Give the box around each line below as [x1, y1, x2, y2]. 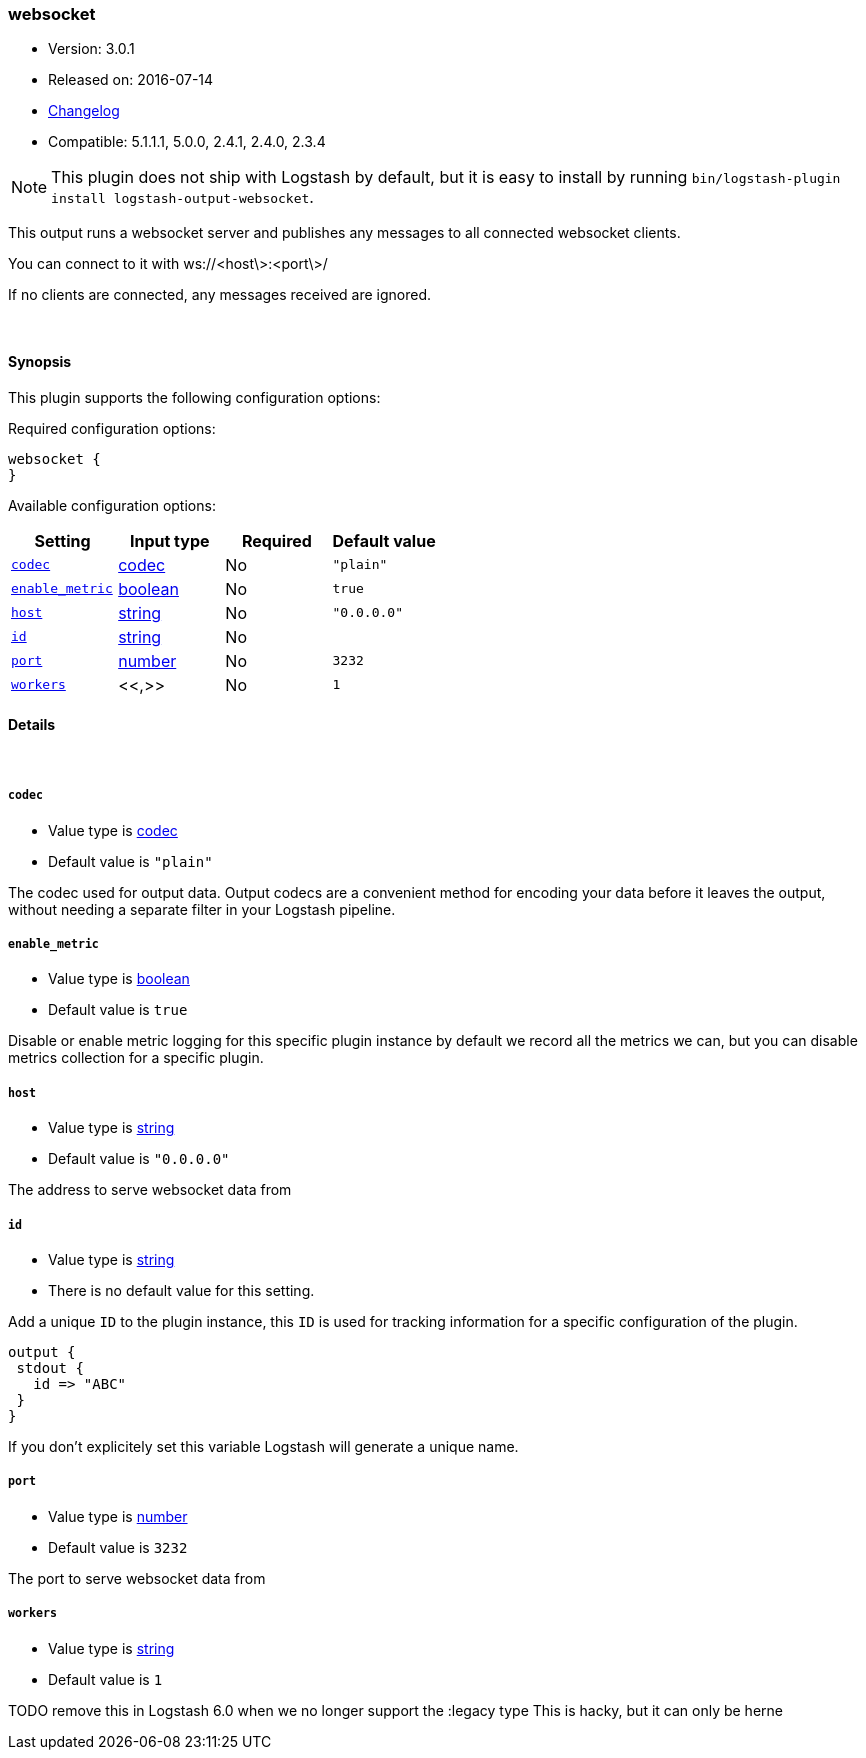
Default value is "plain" [48, 852, 213, 870]
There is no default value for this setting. [48, 1281, 315, 1299]
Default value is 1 [48, 1670, 163, 1688]
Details [8, 716, 56, 734]
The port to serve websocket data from [8, 1569, 266, 1587]
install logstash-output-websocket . [51, 187, 314, 208]
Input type [129, 530, 210, 551]
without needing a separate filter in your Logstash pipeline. [8, 900, 396, 918]
